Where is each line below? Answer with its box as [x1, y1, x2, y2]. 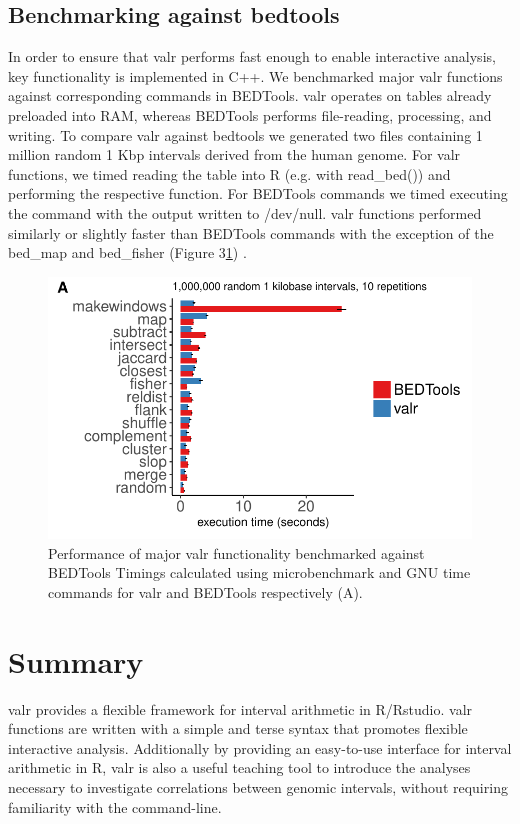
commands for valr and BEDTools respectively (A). [48, 581, 363, 602]
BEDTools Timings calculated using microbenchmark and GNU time [48, 562, 471, 583]
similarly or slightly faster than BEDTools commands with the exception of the [8, 222, 494, 243]
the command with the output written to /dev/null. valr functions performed [8, 202, 482, 223]
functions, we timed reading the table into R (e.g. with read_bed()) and [8, 163, 451, 184]
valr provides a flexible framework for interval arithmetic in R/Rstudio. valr [8, 698, 473, 719]
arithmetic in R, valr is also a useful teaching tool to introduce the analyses [8, 757, 471, 778]
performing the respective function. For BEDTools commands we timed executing [8, 183, 508, 204]
